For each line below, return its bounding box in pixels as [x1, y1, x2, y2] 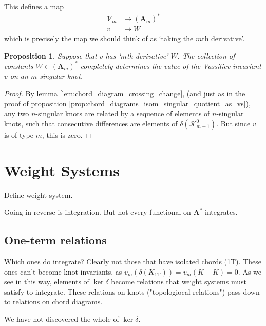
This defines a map [4, 1, 64, 11]
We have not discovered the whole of [4, 313, 119, 324]
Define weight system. [4, 189, 73, 200]
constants [4, 60, 33, 71]
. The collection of [177, 50, 235, 61]
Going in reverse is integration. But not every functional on [4, 207, 191, 218]
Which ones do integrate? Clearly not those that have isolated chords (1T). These [4, 256, 261, 266]
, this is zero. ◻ [42, 129, 92, 140]
